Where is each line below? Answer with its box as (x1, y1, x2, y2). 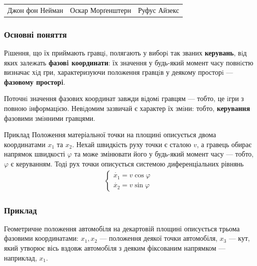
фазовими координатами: (4, 233, 79, 243)
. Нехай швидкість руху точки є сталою (72, 139, 192, 149)
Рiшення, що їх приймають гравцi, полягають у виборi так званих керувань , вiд (4, 48, 247, 58)
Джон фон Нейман (7, 4, 63, 15)
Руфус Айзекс (138, 4, 179, 15)
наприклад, (4, 252, 37, 263)
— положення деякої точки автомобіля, (100, 233, 218, 243)
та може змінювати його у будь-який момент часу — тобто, (74, 149, 254, 159)
